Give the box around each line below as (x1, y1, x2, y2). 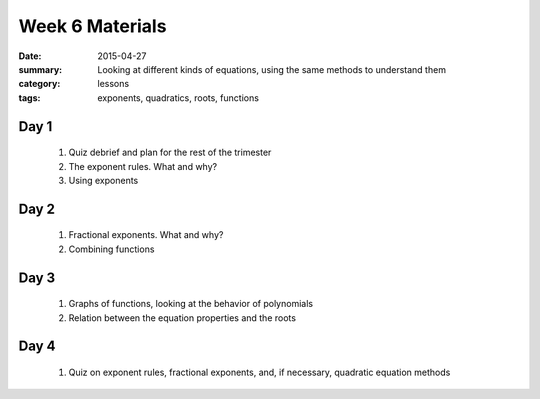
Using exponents (68, 174, 139, 186)
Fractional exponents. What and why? (68, 229, 224, 241)
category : (18, 78, 61, 90)
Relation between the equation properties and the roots (68, 311, 297, 324)
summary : (18, 63, 63, 75)
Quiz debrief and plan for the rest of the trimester (68, 146, 272, 159)
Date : (18, 50, 42, 62)
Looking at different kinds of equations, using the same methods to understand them (97, 63, 447, 75)
